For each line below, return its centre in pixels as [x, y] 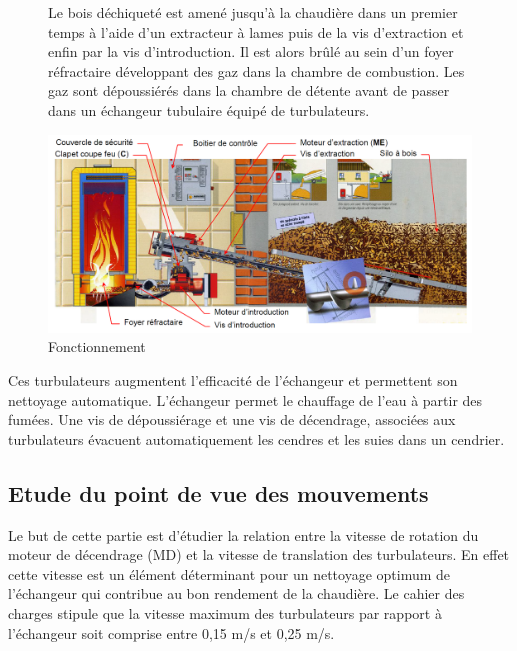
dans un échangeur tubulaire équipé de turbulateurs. [209, 109]
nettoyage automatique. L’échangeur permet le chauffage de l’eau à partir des [245, 399]
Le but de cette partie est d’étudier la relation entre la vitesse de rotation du [243, 534]
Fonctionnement [97, 346]
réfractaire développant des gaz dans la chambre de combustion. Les [256, 70]
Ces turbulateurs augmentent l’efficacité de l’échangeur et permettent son [233, 380]
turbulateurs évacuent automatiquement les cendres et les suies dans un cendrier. [256, 438]
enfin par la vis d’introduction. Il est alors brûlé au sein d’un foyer [251, 51]
